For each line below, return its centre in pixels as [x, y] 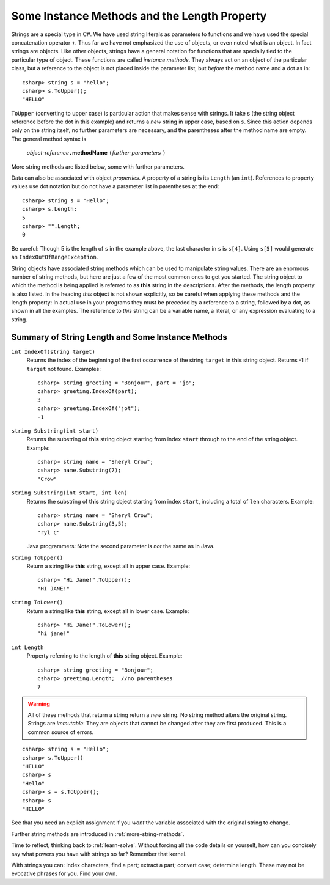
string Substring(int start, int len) [69, 493]
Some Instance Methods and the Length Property [139, 16]
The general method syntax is [49, 139]
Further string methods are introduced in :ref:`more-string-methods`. [98, 834]
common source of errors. [61, 732]
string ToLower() [37, 603]
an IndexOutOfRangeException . [55, 257]
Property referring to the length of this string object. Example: [105, 656]
